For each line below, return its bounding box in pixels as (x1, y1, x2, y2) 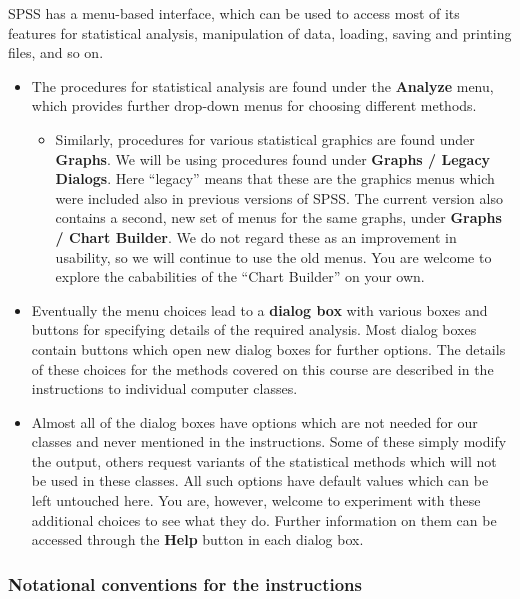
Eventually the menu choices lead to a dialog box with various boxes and (31, 299, 488, 320)
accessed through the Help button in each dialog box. (31, 529, 364, 550)
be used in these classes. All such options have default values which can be (31, 470, 489, 491)
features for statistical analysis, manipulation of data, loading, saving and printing (8, 22, 512, 43)
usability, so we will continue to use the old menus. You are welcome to (55, 246, 492, 267)
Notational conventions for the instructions (8, 571, 362, 596)
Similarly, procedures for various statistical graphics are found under (55, 128, 475, 149)
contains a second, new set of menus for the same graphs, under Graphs (55, 207, 502, 228)
